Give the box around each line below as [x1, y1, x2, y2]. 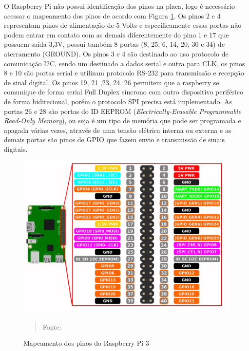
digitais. [4, 144, 28, 154]
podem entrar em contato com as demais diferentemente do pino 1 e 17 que [4, 29, 229, 39]
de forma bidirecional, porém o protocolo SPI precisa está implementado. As [4, 96, 232, 106]
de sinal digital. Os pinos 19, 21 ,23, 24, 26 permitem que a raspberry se [4, 77, 219, 87]
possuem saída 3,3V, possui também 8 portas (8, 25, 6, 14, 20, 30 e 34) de [4, 39, 225, 49]
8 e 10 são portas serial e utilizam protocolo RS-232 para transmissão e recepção [4, 68, 244, 78]
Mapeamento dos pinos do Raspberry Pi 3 [23, 338, 149, 348]
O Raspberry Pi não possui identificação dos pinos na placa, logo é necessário [4, 1, 235, 11]
